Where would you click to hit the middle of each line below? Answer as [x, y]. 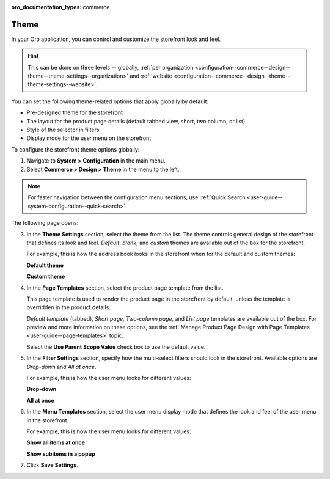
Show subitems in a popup [61, 454]
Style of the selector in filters [63, 130]
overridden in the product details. [69, 307]
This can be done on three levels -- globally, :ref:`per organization [111, 67]
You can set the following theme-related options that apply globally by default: [110, 101]
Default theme [45, 265]
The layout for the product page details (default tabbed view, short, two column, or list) [136, 121]
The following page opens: [45, 223]
